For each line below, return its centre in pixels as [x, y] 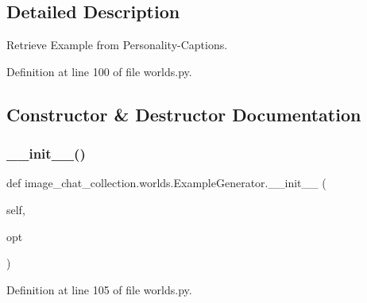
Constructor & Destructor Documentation [184, 114]
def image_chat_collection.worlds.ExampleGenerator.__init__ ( [166, 183]
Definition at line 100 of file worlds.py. [99, 71]
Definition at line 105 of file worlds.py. [99, 289]
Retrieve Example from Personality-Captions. [117, 45]
